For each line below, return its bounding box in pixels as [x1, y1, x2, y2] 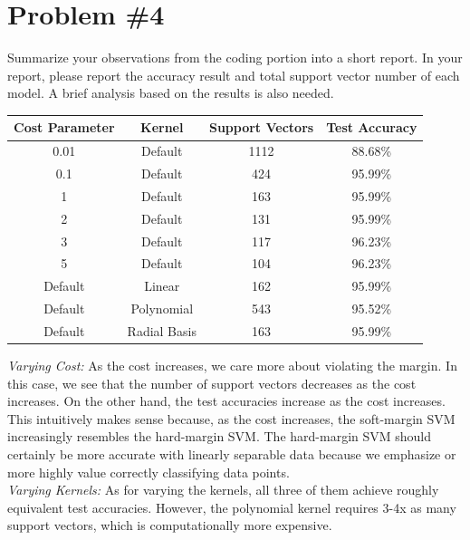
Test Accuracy [326, 118, 417, 137]
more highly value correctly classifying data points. [7, 462, 290, 481]
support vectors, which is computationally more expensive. [7, 516, 332, 535]
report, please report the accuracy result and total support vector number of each [7, 65, 460, 84]
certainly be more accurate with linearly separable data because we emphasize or [7, 445, 456, 464]
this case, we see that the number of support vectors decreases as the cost [7, 373, 417, 392]
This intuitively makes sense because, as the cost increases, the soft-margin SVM [7, 409, 456, 428]
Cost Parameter [14, 118, 115, 137]
